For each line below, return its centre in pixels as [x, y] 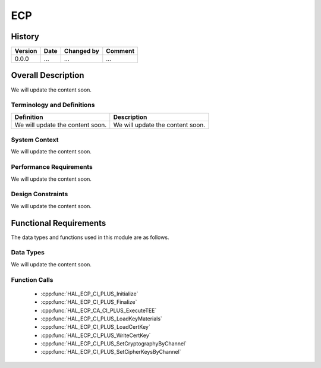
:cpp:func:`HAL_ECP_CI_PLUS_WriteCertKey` [96, 335]
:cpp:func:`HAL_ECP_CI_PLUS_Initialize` [89, 294]
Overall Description [48, 75]
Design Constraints [40, 194]
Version [26, 51]
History [25, 37]
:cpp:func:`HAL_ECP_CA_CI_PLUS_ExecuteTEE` [99, 310]
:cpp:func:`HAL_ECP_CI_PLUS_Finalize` [89, 302]
